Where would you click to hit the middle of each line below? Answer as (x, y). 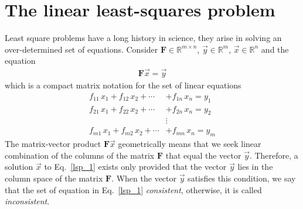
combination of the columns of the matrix (80, 155)
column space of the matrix (54, 178)
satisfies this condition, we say (242, 178)
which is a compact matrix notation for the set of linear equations (123, 85)
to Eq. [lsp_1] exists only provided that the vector (135, 167)
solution (19, 167)
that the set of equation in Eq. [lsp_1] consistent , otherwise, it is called (133, 189)
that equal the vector (203, 155)
